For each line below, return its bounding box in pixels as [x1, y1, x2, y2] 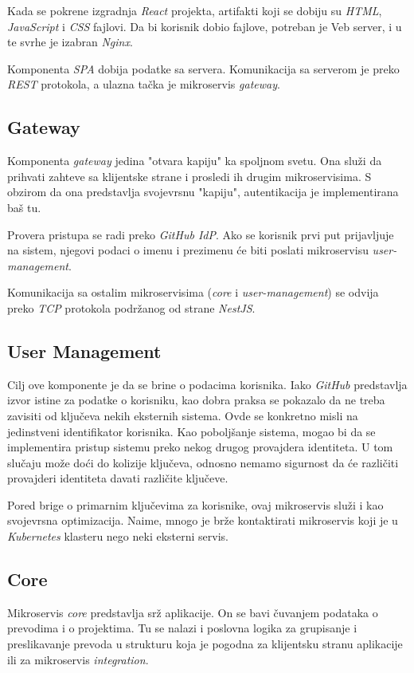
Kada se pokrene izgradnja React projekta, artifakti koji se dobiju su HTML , [7, 2, 382, 18]
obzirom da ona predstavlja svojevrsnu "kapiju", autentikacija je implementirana [7, 183, 399, 200]
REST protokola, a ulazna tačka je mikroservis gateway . [7, 76, 280, 92]
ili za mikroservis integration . [7, 651, 149, 667]
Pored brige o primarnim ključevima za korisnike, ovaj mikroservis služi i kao [7, 496, 384, 513]
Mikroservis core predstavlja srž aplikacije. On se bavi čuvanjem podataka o [7, 604, 378, 620]
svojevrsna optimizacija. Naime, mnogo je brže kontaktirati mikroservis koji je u [7, 512, 398, 529]
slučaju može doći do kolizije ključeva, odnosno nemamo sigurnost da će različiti [7, 454, 399, 470]
